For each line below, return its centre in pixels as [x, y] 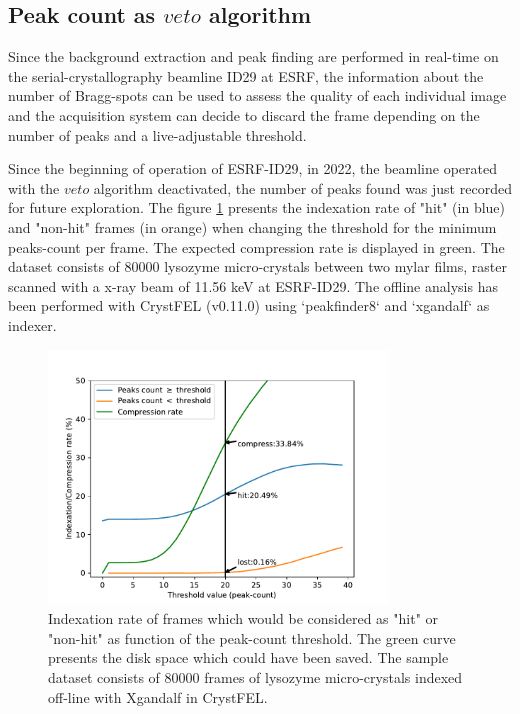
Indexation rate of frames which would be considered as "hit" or [243, 618]
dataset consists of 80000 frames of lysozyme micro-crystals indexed [255, 677]
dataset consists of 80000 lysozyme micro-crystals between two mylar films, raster [257, 266]
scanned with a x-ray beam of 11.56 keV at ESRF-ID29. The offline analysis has [253, 285]
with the [34, 187]
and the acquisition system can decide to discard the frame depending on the [244, 114]
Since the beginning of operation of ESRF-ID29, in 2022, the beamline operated [252, 168]
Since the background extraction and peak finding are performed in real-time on [253, 56]
